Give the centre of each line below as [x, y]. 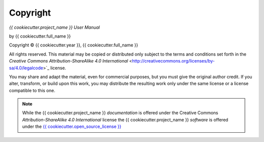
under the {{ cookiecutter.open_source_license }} [72, 126]
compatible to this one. [32, 90]
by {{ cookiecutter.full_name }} [40, 36]
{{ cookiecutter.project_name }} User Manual [55, 27]
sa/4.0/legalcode [26, 68]
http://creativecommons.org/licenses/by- [174, 61]
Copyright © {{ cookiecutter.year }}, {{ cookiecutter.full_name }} [74, 45]
